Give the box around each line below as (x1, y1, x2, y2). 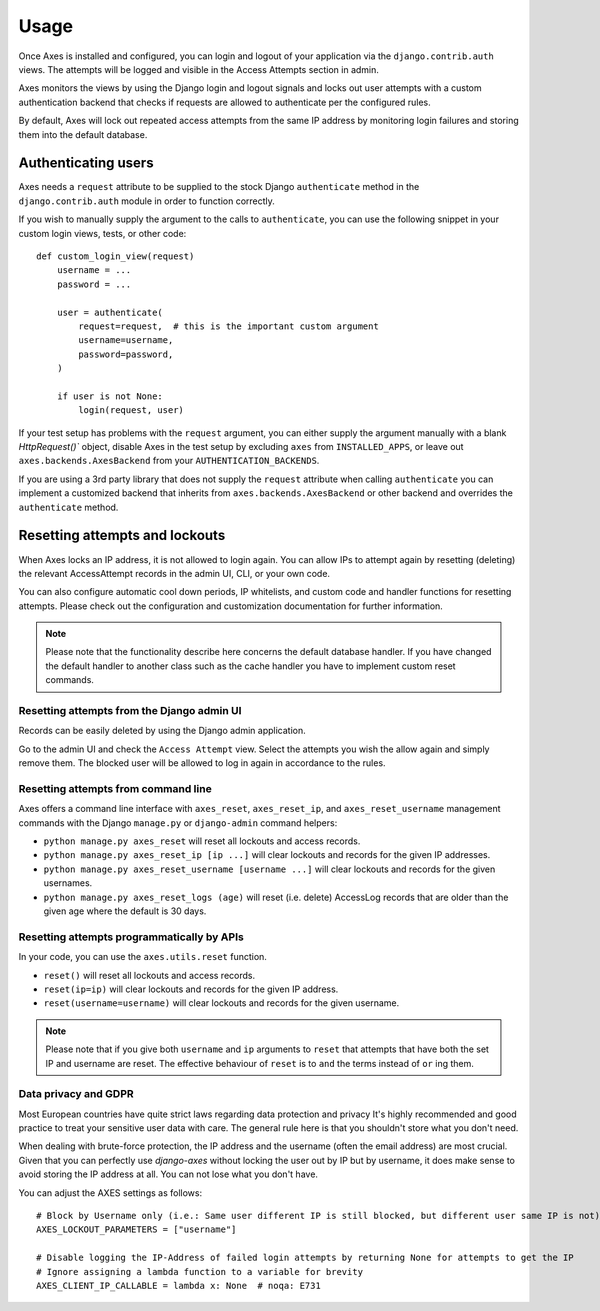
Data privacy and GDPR (18, 1087, 134, 1101)
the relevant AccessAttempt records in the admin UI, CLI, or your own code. (18, 567, 330, 579)
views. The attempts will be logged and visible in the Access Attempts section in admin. (18, 63, 380, 75)
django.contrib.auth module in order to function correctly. (18, 195, 275, 207)
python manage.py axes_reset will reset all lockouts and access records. (43, 835, 361, 847)
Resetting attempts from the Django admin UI (18, 704, 242, 718)
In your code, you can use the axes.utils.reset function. (18, 951, 267, 963)
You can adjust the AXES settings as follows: (18, 1186, 203, 1199)
